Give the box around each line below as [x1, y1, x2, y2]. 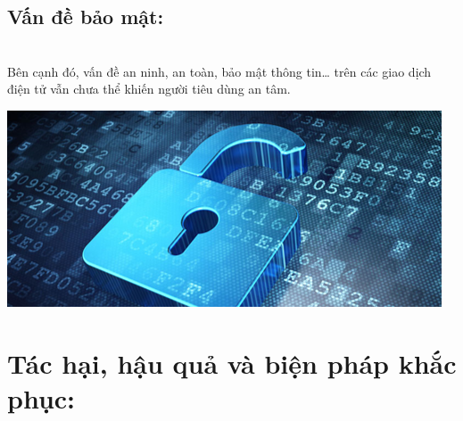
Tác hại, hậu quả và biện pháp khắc [7, 344, 457, 381]
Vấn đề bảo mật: [7, 3, 164, 30]
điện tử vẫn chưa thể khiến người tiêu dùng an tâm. [7, 79, 291, 98]
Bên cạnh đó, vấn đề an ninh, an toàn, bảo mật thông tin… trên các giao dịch [7, 62, 432, 80]
